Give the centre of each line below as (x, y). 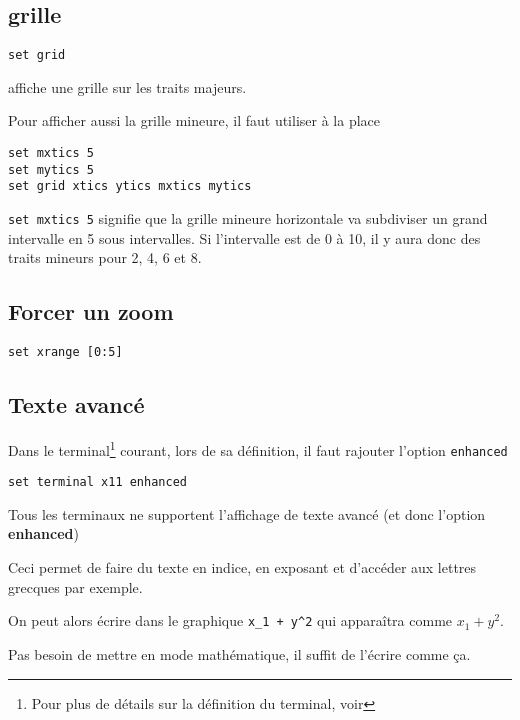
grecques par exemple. (75, 586)
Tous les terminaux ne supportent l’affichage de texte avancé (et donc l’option (247, 513)
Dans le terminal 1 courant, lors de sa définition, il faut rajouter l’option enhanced (258, 448)
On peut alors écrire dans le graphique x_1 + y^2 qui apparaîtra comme (230, 620)
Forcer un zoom (91, 311)
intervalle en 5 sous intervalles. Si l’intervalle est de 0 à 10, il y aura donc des (244, 237)
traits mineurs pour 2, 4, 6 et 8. (105, 257)
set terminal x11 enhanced (97, 482)
